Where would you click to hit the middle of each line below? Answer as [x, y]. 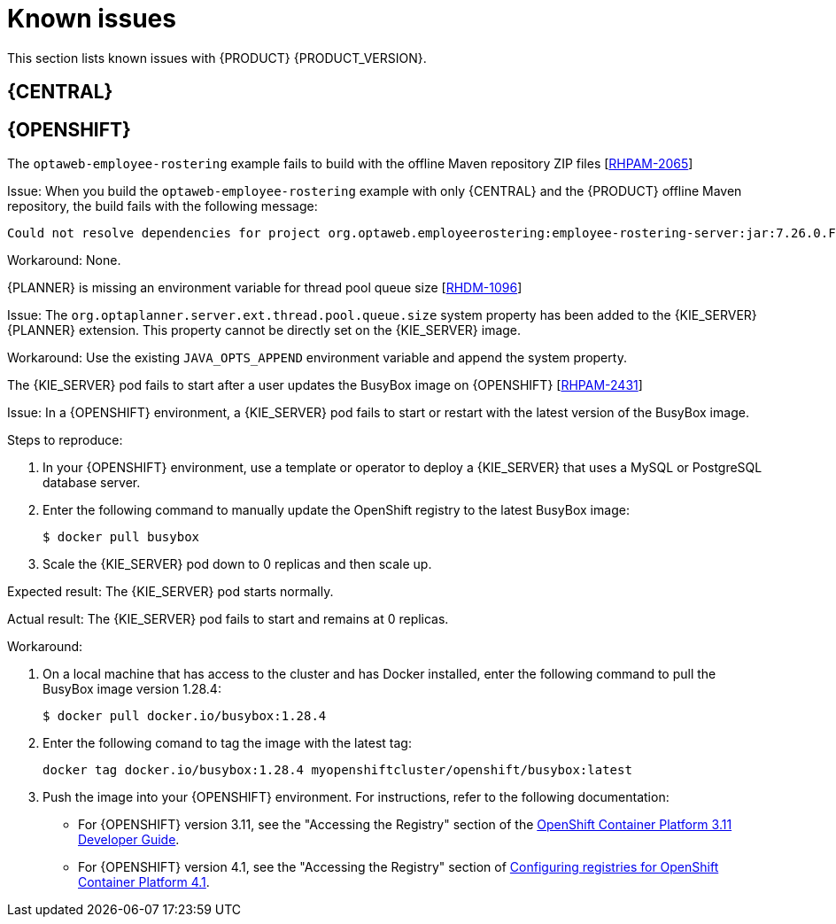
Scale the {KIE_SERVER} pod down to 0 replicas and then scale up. [237, 564]
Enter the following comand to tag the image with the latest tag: [227, 743]
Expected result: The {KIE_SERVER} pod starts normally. [170, 592]
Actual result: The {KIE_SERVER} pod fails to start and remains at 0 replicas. [228, 619]
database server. [92, 483]
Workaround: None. [64, 260]
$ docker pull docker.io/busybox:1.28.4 [185, 716]
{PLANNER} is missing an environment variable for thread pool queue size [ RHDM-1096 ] [265, 288]
